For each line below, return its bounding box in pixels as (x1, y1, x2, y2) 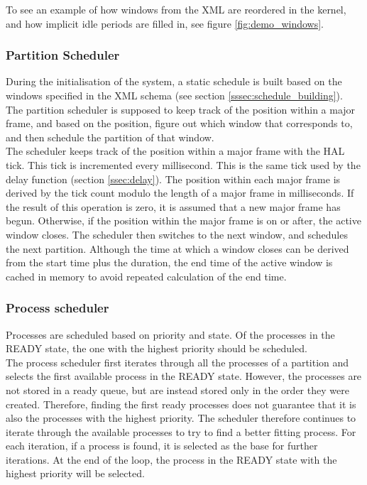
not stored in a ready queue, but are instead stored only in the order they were (6, 382, 349, 397)
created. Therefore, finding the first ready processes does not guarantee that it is (6, 396, 356, 411)
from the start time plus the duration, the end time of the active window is (6, 255, 333, 270)
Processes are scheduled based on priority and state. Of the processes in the (6, 327, 335, 342)
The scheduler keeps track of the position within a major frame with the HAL (6, 143, 345, 158)
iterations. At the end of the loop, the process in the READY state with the (6, 452, 337, 467)
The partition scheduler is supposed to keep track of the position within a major (6, 102, 356, 116)
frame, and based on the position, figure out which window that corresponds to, (6, 116, 353, 131)
